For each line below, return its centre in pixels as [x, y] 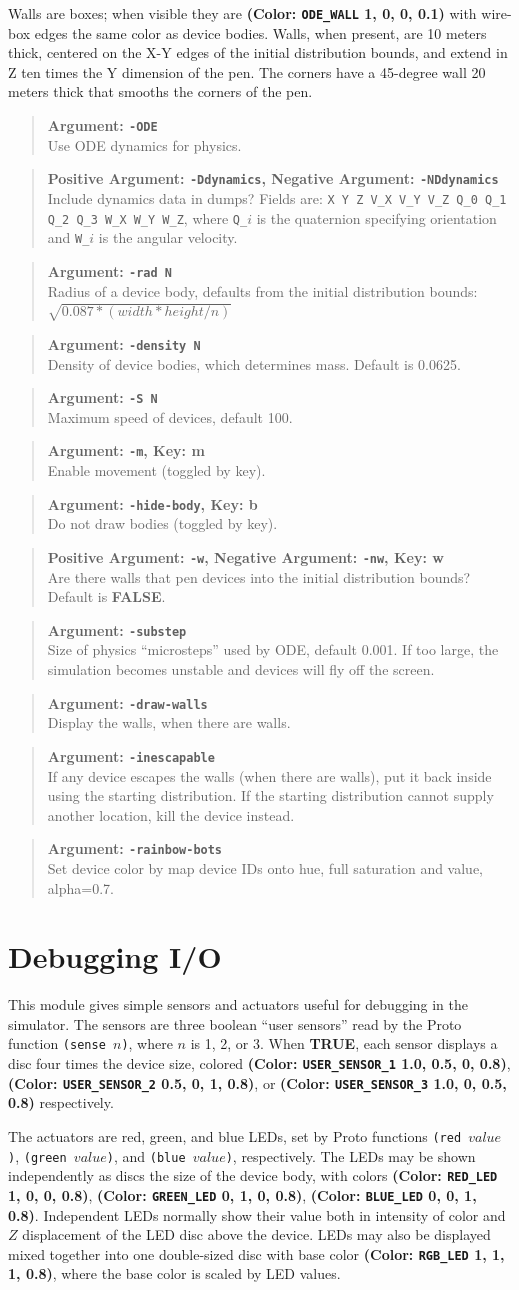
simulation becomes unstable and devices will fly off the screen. [241, 669]
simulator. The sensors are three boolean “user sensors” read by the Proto [235, 1023]
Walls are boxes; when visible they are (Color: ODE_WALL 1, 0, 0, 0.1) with [242, 13]
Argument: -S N [102, 397]
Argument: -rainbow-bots [135, 848]
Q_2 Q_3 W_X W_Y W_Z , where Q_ [147, 217]
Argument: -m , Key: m [126, 450]
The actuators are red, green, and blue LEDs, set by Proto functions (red [235, 1136]
